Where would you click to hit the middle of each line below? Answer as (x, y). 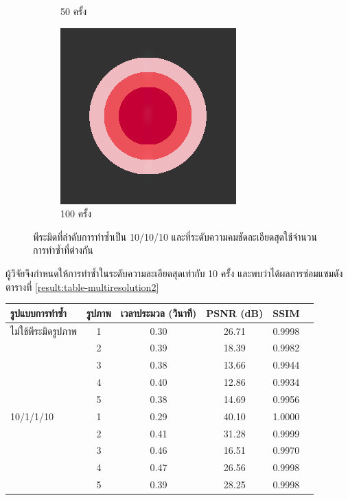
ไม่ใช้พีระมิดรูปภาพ (44, 330)
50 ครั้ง (74, 11)
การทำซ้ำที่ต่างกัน (63, 250)
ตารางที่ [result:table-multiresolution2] (82, 286)
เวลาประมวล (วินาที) (159, 313)
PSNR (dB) (235, 313)
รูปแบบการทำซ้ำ (38, 313)
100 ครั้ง (76, 214)
